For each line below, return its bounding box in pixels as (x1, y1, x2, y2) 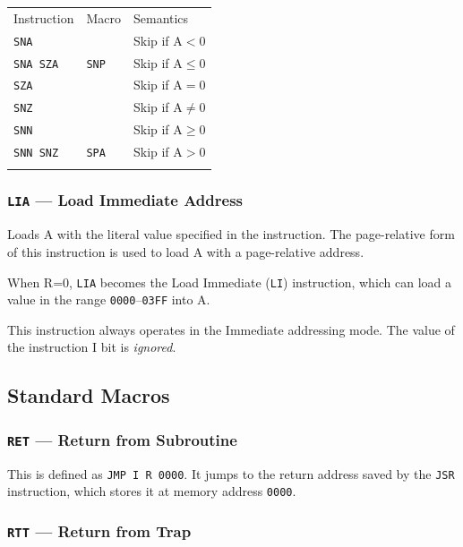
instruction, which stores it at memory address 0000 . (7, 482, 296, 500)
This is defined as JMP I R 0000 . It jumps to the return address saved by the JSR (7, 464, 455, 483)
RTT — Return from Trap (7, 519, 192, 542)
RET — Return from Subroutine (7, 428, 237, 450)
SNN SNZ (13, 147, 59, 160)
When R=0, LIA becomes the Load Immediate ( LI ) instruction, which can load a (7, 272, 452, 291)
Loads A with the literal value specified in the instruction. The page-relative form (7, 225, 455, 244)
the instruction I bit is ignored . (7, 338, 176, 356)
